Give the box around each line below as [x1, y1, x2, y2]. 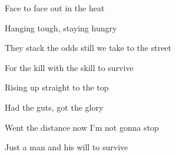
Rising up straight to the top [5, 81, 109, 93]
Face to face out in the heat [5, 2, 105, 14]
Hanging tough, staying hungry [5, 21, 117, 34]
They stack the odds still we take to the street [5, 41, 172, 54]
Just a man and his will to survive [5, 141, 128, 153]
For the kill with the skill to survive [5, 61, 134, 73]
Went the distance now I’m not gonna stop [5, 121, 159, 133]
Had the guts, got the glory [5, 101, 104, 113]
